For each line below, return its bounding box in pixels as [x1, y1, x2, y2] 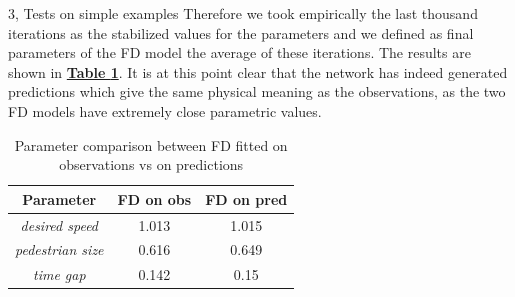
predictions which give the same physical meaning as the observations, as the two [8, 81, 506, 102]
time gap [32, 264, 86, 285]
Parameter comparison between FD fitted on [14, 134, 288, 155]
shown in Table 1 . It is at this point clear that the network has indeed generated [8, 61, 508, 82]
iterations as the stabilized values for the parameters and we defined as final [8, 22, 474, 43]
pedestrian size [15, 239, 104, 260]
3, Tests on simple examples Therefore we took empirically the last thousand [8, 3, 478, 23]
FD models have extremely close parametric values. [8, 100, 322, 121]
